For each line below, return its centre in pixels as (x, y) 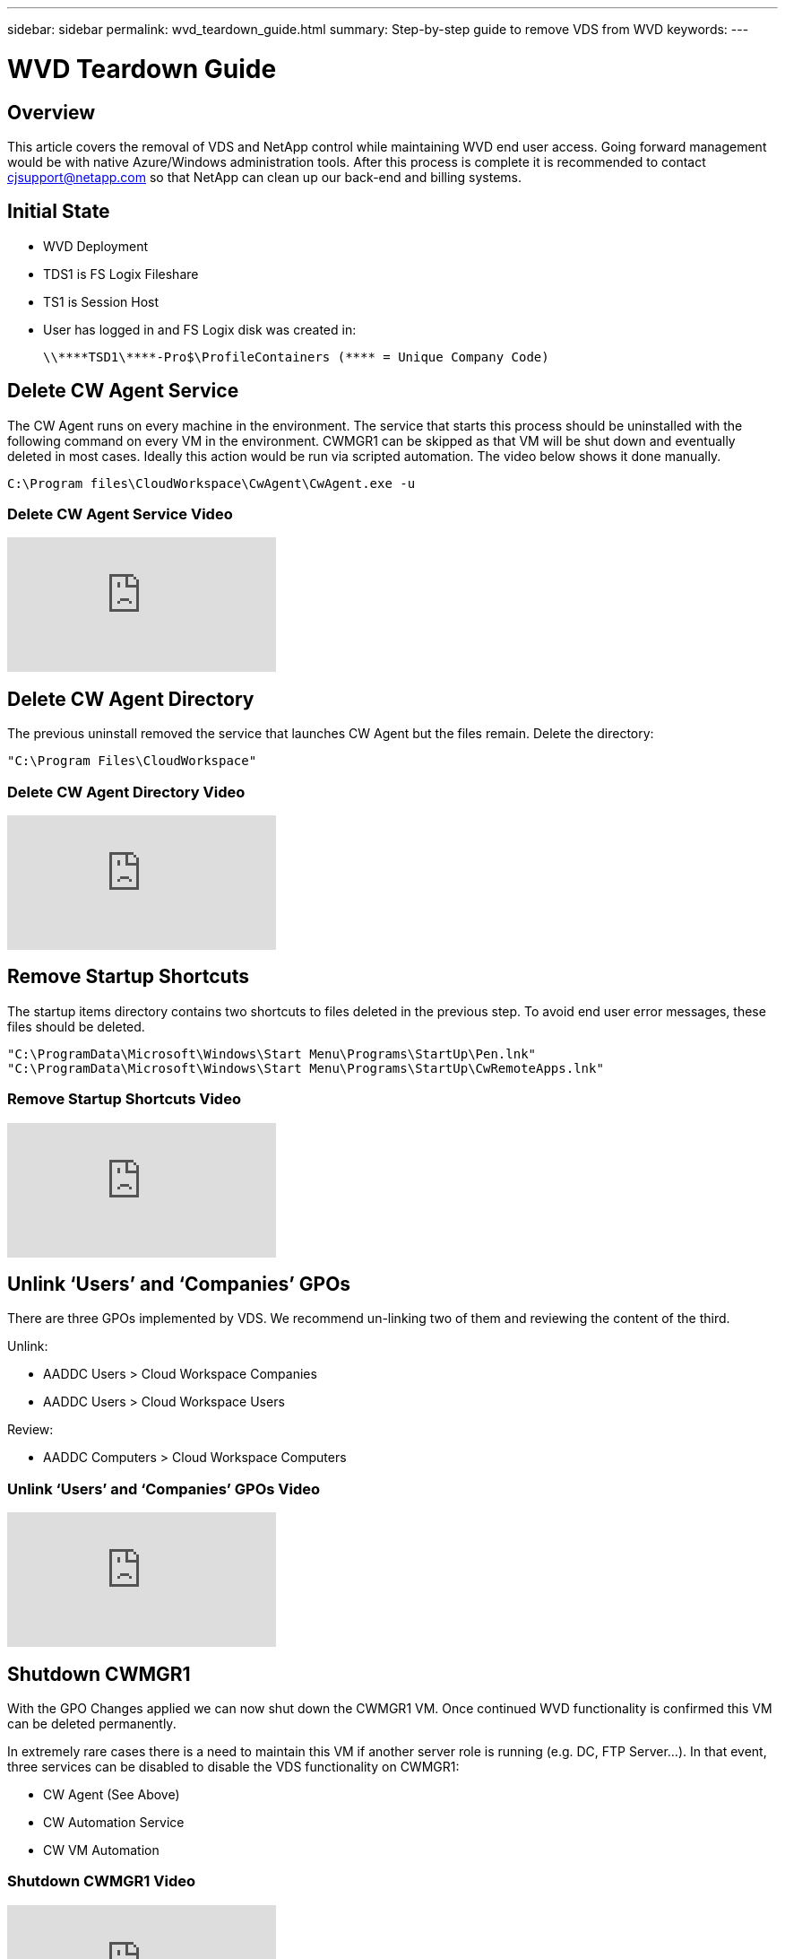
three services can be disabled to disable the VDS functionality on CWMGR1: (233, 1766)
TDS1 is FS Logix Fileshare (121, 274)
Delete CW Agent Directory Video (126, 792)
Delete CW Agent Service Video (120, 514)
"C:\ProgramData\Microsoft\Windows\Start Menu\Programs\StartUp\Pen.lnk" (272, 1054)
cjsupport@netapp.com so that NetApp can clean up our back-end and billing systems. (265, 177)
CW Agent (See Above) (112, 1794)
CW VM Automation (101, 1850)
